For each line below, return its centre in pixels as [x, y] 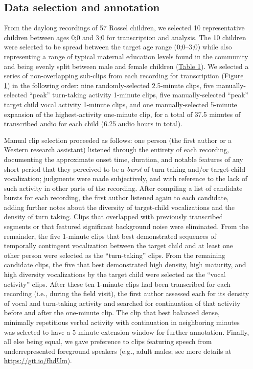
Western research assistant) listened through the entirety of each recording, [116, 150]
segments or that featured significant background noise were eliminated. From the [126, 226]
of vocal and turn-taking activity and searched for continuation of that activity [122, 303]
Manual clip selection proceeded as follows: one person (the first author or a [118, 140]
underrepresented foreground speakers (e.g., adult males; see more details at [118, 351]
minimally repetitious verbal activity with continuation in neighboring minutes [122, 322]
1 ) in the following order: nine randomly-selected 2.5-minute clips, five [109, 85]
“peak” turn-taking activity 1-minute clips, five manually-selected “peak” [139, 95]
